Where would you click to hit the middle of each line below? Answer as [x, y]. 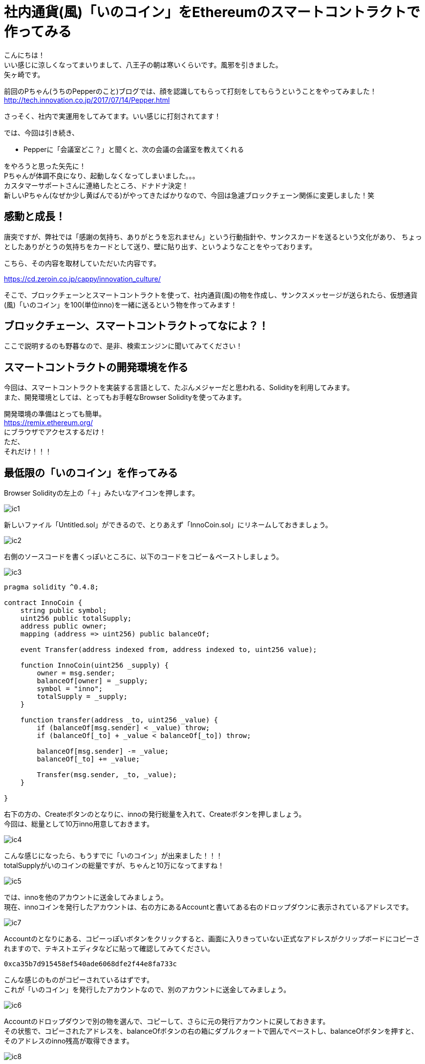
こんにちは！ [24, 55]
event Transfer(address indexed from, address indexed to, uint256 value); [169, 650]
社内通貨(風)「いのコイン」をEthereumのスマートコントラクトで [212, 12]
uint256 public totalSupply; [76, 619]
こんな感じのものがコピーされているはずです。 [79, 980]
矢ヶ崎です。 [24, 74]
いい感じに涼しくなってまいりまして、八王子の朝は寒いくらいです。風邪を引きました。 [143, 65]
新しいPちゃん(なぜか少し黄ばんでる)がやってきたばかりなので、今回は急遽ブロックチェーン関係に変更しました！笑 [189, 195]
